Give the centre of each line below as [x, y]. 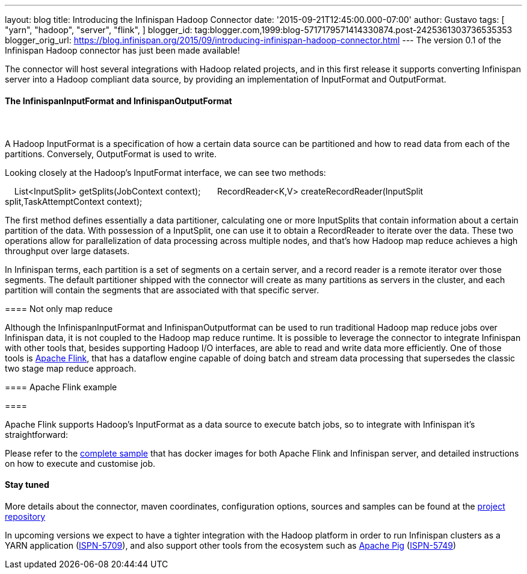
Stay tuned [27, 485]
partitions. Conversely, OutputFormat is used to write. [111, 154]
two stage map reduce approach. [71, 368]
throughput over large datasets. [67, 251]
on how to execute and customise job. [80, 463]
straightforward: [37, 434]
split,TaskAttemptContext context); [74, 201]
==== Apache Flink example [61, 387]
